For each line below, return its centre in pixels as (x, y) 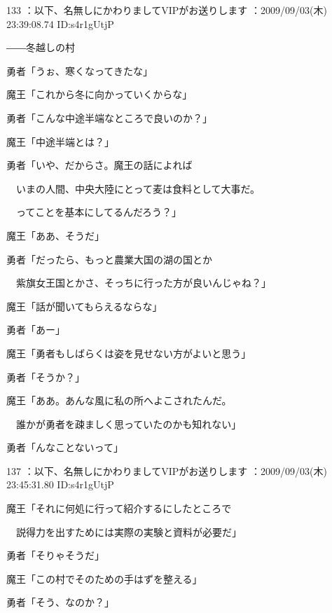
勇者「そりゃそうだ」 (55, 555)
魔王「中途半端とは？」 (60, 141)
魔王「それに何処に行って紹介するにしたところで (119, 508)
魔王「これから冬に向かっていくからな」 (99, 94)
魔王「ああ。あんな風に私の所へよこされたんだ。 (119, 400)
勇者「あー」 (36, 330)
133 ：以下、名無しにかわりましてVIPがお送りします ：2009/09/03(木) (167, 10)
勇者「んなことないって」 (65, 447)
